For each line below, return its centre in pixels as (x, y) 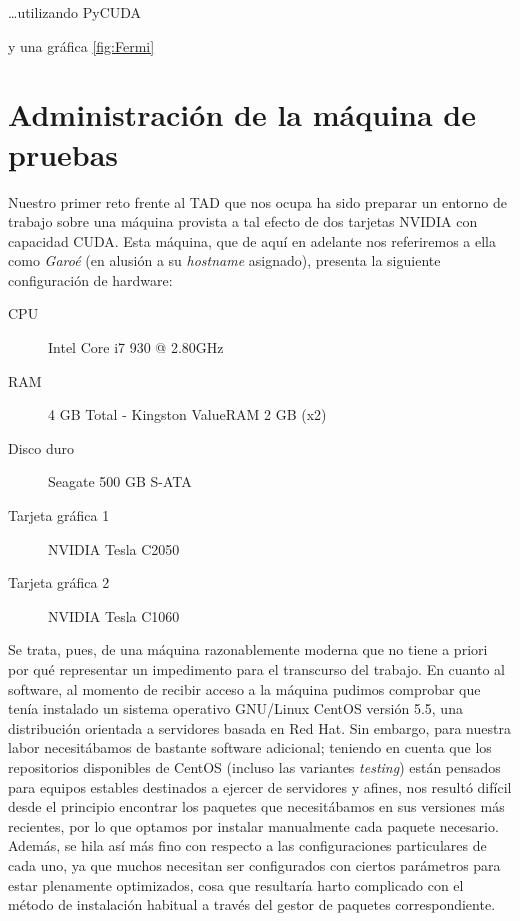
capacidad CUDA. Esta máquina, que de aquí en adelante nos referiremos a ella (252, 240)
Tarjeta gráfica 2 (59, 582)
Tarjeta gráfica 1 (59, 515)
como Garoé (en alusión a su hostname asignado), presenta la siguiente (224, 260)
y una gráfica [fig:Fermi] (81, 45)
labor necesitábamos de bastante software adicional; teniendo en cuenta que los (250, 747)
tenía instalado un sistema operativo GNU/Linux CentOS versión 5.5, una (235, 708)
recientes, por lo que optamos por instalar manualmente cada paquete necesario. (253, 825)
